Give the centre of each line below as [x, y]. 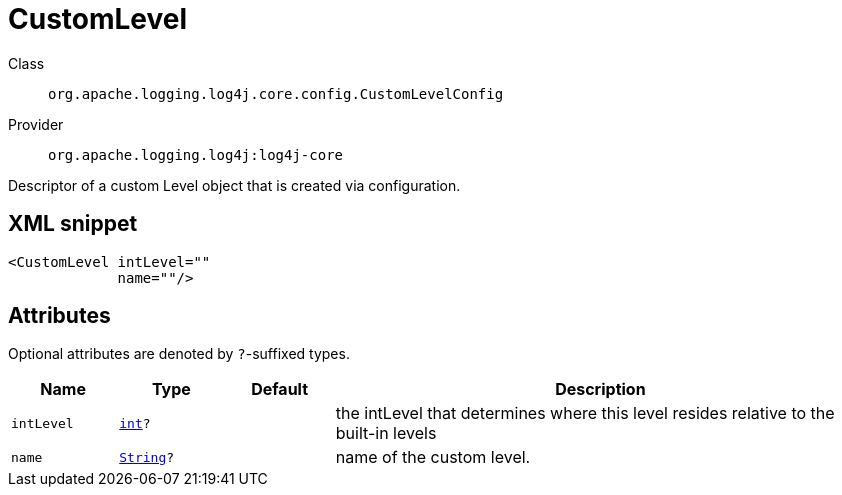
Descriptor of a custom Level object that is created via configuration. [234, 185]
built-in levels [386, 433]
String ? [147, 457]
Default [280, 389]
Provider [36, 124]
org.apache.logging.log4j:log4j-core [196, 154]
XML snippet [73, 224]
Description [600, 389]
